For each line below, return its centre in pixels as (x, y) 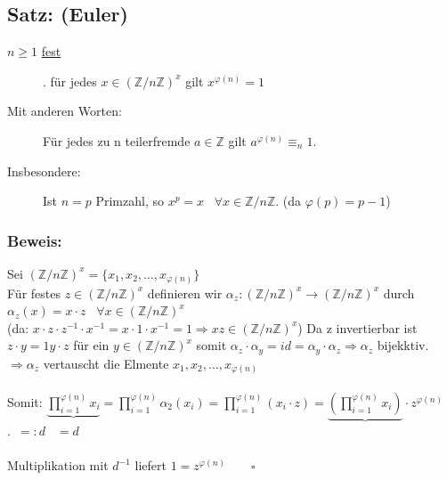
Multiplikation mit (58, 465)
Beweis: (35, 240)
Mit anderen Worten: (65, 111)
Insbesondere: (44, 171)
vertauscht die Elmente (106, 363)
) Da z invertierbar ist (358, 327)
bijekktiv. (403, 345)
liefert (150, 465)
